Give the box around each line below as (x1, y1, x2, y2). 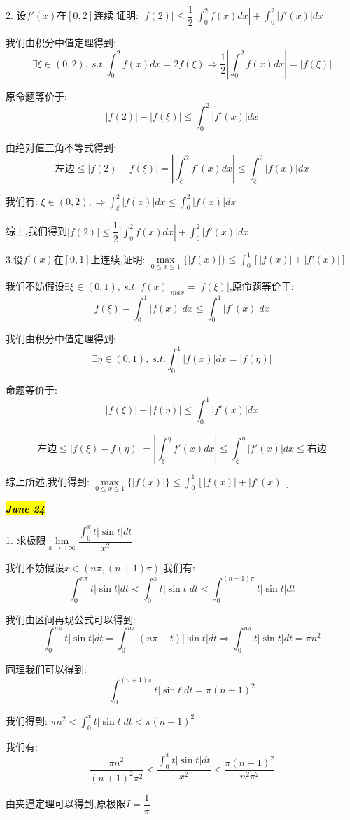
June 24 (6, 501, 45, 515)
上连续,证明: (90, 251, 146, 265)
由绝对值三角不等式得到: (6, 139, 116, 154)
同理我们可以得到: (6, 662, 87, 676)
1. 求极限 (6, 533, 46, 548)
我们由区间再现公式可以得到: (6, 612, 136, 627)
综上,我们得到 (6, 223, 67, 238)
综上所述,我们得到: (6, 473, 90, 488)
